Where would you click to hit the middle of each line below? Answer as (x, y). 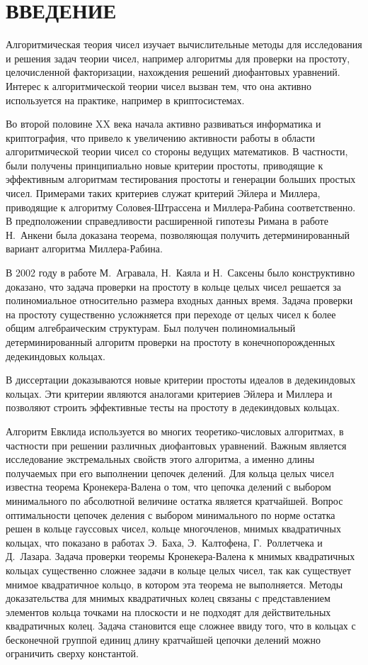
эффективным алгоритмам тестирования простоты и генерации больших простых (181, 179)
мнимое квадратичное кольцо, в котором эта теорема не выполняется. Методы (174, 584)
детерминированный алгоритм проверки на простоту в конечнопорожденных (171, 342)
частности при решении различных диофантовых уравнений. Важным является (176, 445)
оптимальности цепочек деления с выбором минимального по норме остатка (171, 514)
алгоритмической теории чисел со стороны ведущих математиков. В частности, (177, 151)
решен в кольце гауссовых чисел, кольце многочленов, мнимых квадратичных (173, 529)
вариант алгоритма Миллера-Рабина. (84, 248)
